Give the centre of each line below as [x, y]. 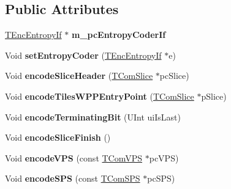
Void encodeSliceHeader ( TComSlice [79, 76]
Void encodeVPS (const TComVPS [74, 157]
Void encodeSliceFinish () [58, 137]
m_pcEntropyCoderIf [119, 35]
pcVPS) [164, 157]
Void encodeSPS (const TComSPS [73, 178]
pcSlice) [174, 76]
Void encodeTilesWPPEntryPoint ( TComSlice [100, 96]
